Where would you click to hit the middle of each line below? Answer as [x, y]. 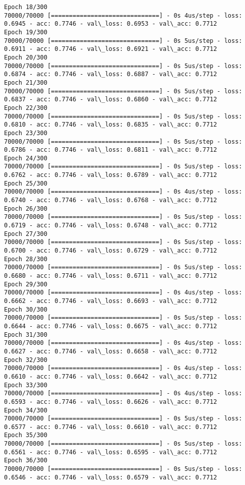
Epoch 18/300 [26, 7]
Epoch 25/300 [26, 183]
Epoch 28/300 [26, 259]
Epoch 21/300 [26, 82]
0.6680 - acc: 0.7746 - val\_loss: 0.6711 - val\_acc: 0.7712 [111, 276]
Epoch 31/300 [26, 335]
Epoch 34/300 [26, 410]
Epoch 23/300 [26, 133]
